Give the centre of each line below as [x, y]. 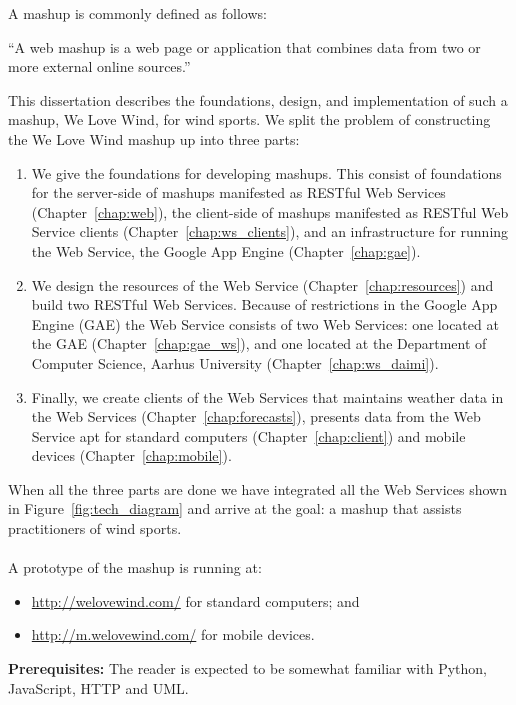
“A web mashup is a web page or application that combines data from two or [244, 46]
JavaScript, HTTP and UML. [98, 687]
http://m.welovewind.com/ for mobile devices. [173, 634]
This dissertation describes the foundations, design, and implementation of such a [258, 99]
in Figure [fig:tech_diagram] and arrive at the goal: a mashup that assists [235, 508]
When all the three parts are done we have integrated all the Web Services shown [257, 488]
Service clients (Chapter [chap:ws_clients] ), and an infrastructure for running [270, 231]
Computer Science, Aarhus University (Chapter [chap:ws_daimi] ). [235, 362]
